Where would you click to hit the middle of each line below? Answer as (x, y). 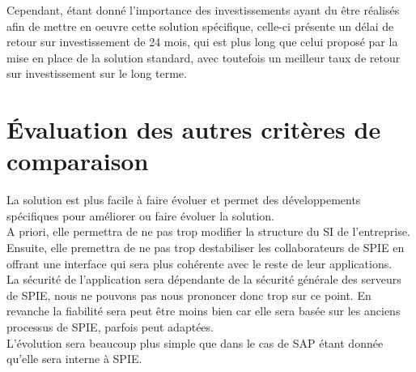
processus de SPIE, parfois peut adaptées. (110, 327)
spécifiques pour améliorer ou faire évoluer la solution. (141, 215)
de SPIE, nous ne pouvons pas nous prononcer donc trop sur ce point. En (189, 295)
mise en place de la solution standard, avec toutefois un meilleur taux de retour (204, 57)
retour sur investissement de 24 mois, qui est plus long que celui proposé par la (202, 42)
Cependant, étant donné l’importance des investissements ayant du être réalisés (203, 10)
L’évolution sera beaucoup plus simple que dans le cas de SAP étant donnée (195, 342)
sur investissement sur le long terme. (97, 73)
